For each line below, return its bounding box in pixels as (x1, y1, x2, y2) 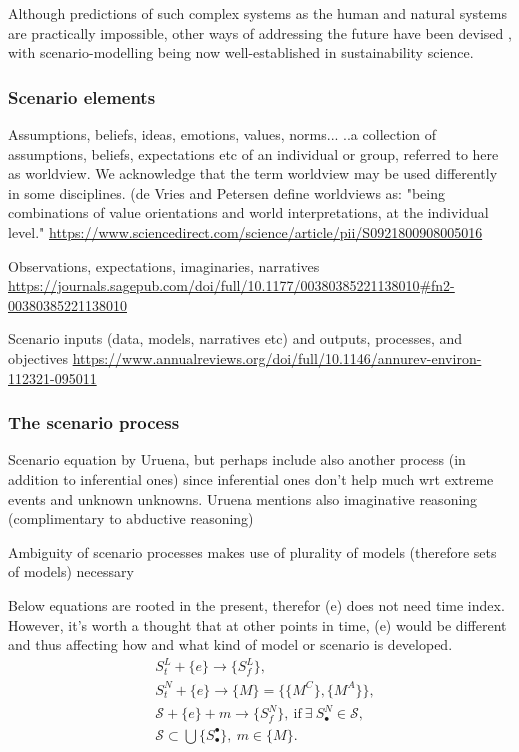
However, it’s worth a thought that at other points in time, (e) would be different (8, 614, 507, 635)
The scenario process (8, 410, 180, 435)
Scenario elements (8, 84, 156, 109)
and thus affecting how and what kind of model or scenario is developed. (8, 634, 453, 655)
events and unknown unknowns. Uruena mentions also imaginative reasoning (8, 488, 478, 509)
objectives (8, 347, 68, 368)
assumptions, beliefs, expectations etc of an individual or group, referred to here (8, 143, 499, 164)
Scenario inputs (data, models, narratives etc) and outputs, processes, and (8, 328, 463, 349)
